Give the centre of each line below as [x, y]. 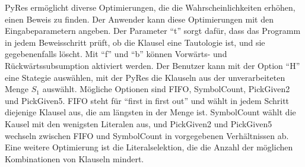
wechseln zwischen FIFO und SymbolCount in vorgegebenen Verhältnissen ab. [147, 135]
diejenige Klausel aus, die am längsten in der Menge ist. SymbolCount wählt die [150, 112]
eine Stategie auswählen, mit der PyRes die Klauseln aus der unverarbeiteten [145, 77]
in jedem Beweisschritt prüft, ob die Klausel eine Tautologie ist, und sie [135, 42]
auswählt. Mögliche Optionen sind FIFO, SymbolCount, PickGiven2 [166, 89]
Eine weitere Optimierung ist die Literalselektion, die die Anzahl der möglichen [149, 147]
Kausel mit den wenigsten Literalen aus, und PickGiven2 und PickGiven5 [139, 123]
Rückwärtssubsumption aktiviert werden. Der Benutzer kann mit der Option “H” [152, 65]
